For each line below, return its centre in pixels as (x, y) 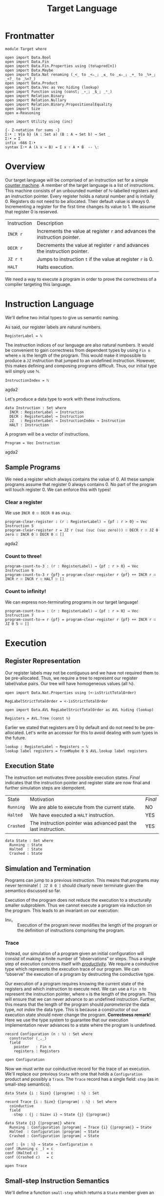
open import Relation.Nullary (36, 100)
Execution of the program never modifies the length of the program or (87, 925)
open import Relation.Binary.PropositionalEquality (59, 104)
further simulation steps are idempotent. (46, 788)
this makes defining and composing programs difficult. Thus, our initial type (81, 365)
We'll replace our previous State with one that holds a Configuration (74, 1074)
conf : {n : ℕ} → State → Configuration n (49, 1145)
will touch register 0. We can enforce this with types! (58, 489)
